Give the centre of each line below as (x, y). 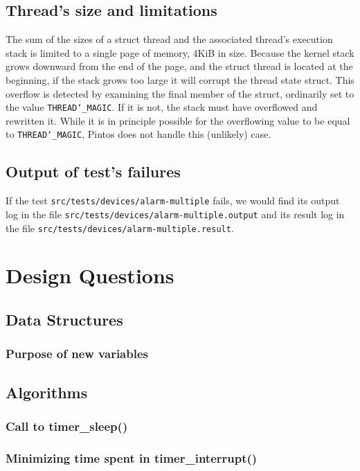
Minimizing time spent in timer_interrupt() (132, 457)
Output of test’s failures (93, 171)
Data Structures (64, 320)
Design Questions (90, 275)
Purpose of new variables (77, 354)
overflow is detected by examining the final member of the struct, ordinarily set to (180, 93)
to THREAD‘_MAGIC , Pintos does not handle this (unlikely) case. (138, 134)
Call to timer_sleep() (67, 426)
